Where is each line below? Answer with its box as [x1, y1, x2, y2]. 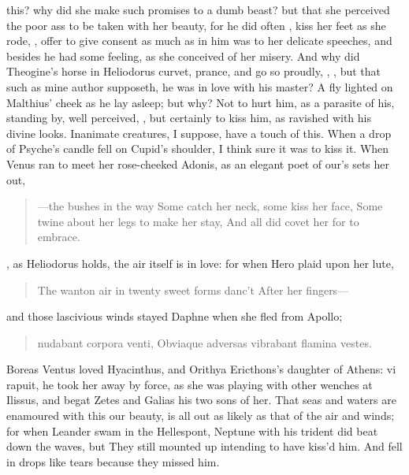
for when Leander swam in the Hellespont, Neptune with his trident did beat [6, 422, 378, 439]
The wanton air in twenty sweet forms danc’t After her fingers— [37, 281, 349, 298]
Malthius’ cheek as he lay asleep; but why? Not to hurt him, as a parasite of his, [6, 94, 395, 110]
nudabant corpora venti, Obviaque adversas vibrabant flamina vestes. [37, 334, 372, 351]
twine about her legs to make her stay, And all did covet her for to [37, 213, 359, 229]
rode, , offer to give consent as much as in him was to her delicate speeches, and [6, 32, 392, 49]
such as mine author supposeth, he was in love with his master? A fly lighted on [6, 78, 393, 95]
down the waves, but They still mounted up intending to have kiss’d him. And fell [6, 438, 403, 455]
